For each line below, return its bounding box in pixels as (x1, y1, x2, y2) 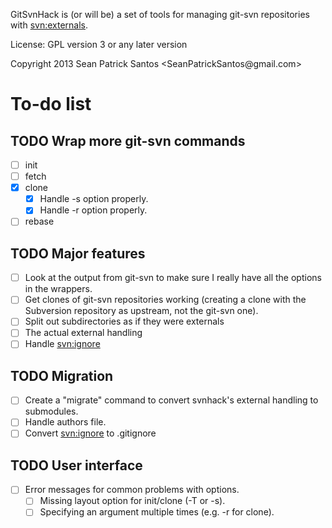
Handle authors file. (24, 416, 107, 428)
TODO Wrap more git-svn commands (10, 132, 246, 149)
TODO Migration (10, 367, 114, 384)
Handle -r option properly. (39, 204, 148, 216)
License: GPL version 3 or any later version (10, 39, 188, 50)
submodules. (24, 405, 79, 418)
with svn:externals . (10, 19, 89, 31)
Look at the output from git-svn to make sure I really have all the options (24, 272, 322, 284)
